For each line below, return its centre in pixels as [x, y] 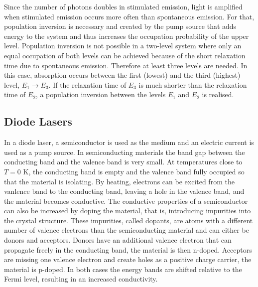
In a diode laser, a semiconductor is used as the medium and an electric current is [129, 142]
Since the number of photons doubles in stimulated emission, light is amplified [123, 6]
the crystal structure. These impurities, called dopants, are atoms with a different [129, 220]
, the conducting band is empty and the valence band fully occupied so [136, 171]
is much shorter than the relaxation [193, 84]
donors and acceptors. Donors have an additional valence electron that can [118, 240]
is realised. [218, 94]
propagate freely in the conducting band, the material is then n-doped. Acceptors [128, 249]
